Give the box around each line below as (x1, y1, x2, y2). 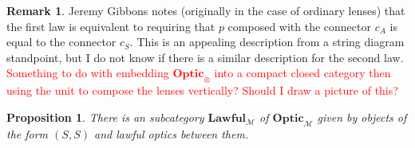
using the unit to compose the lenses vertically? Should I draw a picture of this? (6, 82, 398, 99)
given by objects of (317, 108, 407, 125)
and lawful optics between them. (93, 125, 249, 142)
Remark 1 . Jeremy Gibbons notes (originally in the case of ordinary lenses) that (6, 2, 405, 18)
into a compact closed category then (214, 64, 391, 81)
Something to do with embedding (6, 64, 169, 81)
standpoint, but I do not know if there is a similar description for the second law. (6, 49, 404, 65)
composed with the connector (227, 18, 371, 34)
